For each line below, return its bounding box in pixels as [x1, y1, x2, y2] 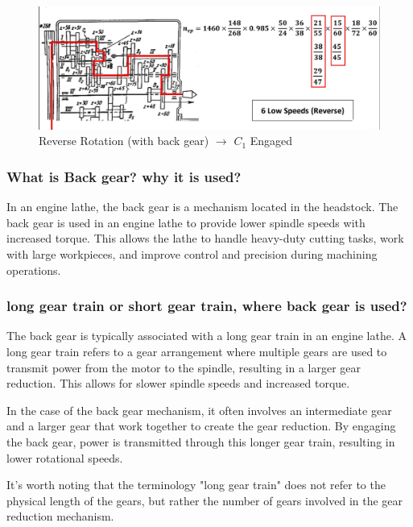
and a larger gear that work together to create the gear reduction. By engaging [6, 417, 396, 434]
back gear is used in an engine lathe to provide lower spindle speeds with [6, 214, 366, 230]
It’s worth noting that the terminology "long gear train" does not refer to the [6, 476, 386, 493]
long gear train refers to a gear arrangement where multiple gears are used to [6, 342, 387, 359]
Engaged [250, 132, 293, 149]
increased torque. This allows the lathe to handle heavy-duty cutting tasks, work [6, 230, 404, 247]
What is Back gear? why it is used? [6, 166, 242, 186]
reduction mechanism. [6, 508, 114, 525]
